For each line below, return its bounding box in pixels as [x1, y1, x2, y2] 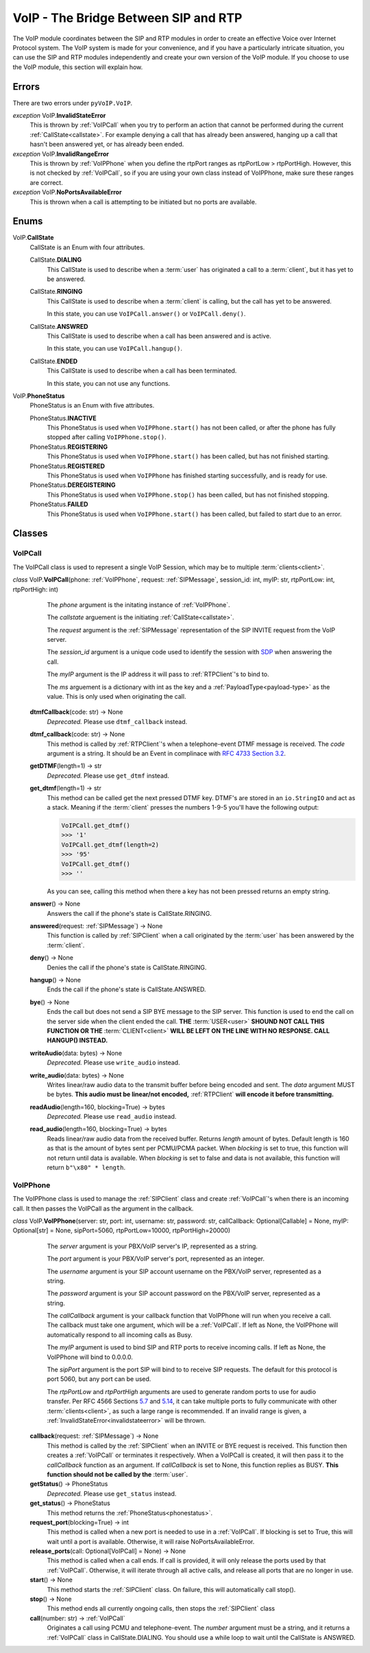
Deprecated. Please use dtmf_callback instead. [47, 717, 188, 725]
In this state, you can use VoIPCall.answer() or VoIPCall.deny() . [47, 310, 246, 318]
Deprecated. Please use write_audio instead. [47, 1058, 181, 1067]
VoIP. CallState [12, 234, 54, 242]
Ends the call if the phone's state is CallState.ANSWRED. [47, 985, 206, 993]
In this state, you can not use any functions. [47, 379, 171, 387]
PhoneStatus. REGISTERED [29, 462, 106, 470]
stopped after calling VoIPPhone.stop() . [47, 433, 167, 441]
